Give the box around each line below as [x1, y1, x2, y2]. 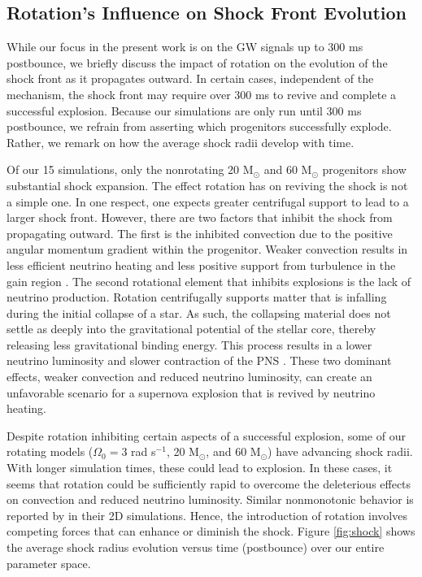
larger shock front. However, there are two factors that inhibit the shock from [7, 209, 393, 226]
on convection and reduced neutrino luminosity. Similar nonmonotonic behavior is [7, 491, 414, 508]
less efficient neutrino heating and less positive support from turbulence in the [7, 256, 396, 273]
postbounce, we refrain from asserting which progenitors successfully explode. [7, 118, 392, 135]
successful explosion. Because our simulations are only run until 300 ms [7, 102, 362, 119]
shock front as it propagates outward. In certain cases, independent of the [7, 70, 374, 87]
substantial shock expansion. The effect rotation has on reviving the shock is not [7, 176, 408, 193]
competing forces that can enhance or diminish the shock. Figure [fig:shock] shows [7, 523, 415, 540]
